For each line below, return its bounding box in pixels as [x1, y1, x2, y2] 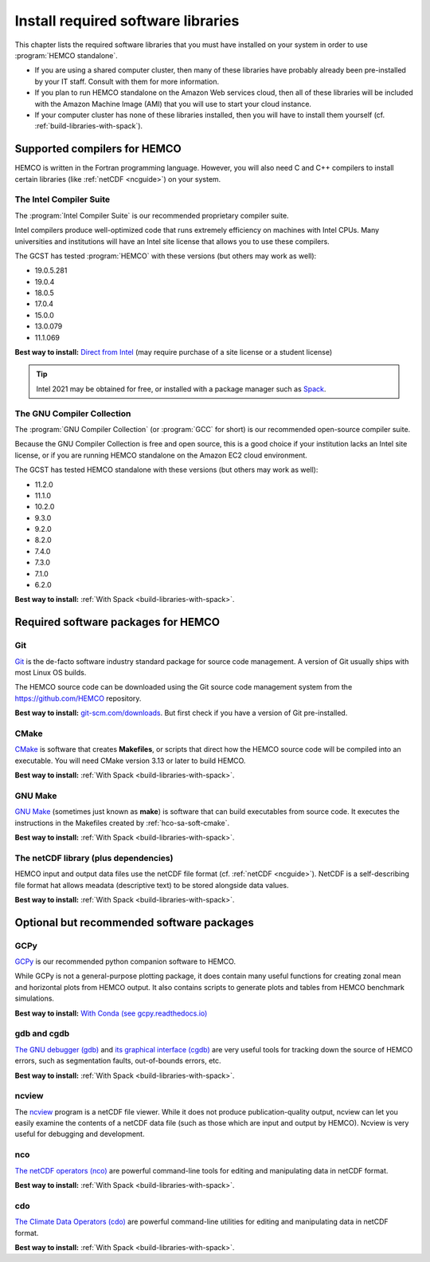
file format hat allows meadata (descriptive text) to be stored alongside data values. [14, 880, 289, 890]
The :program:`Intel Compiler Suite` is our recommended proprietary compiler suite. [14, 210, 290, 220]
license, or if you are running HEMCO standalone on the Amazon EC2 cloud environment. [14, 450, 308, 460]
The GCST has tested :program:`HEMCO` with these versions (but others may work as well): [14, 251, 317, 261]
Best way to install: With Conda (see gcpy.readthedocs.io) [14, 1008, 208, 1018]
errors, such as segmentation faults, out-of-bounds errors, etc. [14, 1056, 222, 1066]
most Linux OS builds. [14, 667, 87, 677]
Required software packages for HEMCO [14, 615, 221, 629]
